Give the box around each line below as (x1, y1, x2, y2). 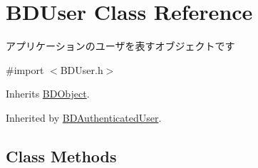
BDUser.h (60, 62, 103, 77)
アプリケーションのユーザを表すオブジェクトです (6, 38, 235, 53)
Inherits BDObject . (6, 86, 90, 101)
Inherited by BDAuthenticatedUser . (6, 110, 162, 125)
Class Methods (6, 145, 117, 167)
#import (6, 62, 44, 77)
